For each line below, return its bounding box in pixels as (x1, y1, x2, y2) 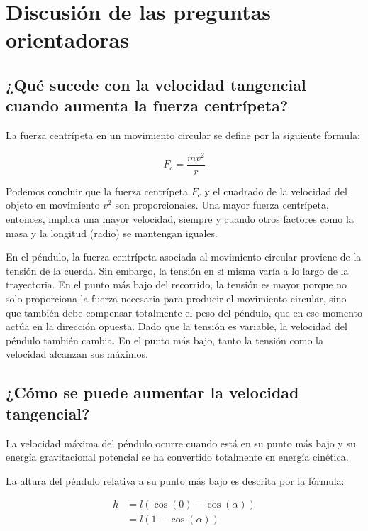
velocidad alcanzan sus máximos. (6, 346, 148, 361)
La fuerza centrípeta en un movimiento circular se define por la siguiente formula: (6, 128, 360, 143)
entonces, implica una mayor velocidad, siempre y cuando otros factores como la (6, 212, 354, 226)
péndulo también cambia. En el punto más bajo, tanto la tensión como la (6, 332, 323, 347)
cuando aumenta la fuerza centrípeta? (6, 94, 289, 116)
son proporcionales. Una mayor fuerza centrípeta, (115, 197, 329, 212)
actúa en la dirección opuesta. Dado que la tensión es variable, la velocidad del (6, 319, 347, 334)
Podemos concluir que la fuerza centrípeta (6, 183, 189, 198)
